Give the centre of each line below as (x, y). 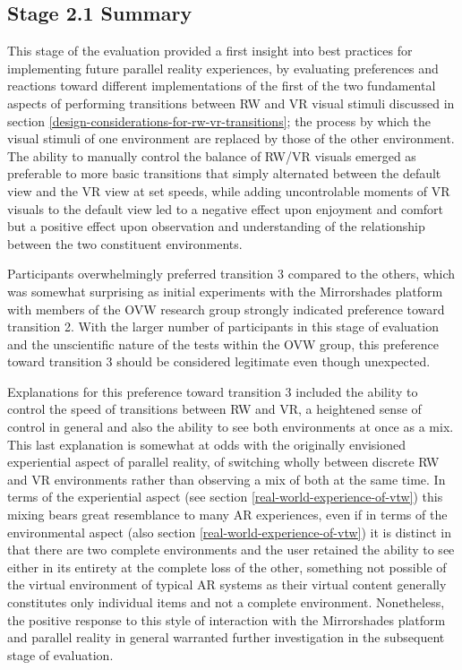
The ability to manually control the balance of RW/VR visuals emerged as (212, 155)
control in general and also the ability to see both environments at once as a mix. (231, 427)
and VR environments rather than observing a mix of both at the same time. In (227, 479)
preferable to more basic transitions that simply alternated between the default (224, 173)
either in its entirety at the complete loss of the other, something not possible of (227, 567)
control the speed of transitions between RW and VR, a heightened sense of (214, 409)
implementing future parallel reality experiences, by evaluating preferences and (223, 68)
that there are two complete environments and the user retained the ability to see (231, 550)
